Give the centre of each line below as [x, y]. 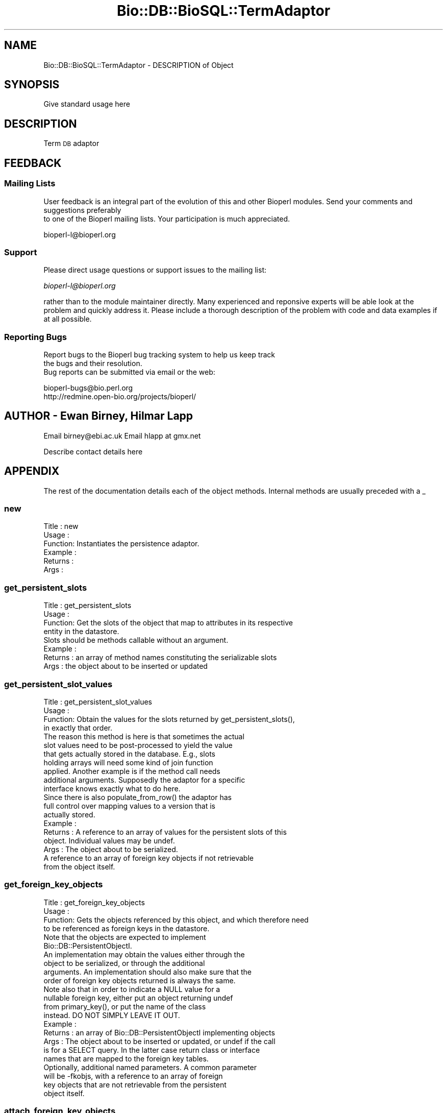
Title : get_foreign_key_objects [94, 902]
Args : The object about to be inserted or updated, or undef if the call [159, 1041]
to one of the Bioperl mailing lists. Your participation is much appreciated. [167, 219]
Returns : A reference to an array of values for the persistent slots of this [165, 832]
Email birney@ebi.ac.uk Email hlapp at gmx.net [122, 435]
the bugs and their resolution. [93, 363]
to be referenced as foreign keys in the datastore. [127, 928]
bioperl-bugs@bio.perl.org [88, 388]
